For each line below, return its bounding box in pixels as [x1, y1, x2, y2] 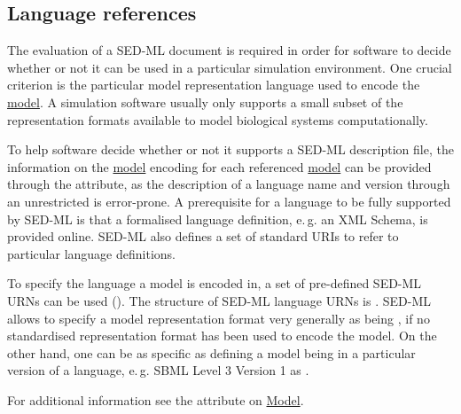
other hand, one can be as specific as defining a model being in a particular [7, 343, 416, 362]
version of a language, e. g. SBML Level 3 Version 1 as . [7, 361, 309, 379]
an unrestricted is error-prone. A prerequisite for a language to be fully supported [7, 191, 451, 210]
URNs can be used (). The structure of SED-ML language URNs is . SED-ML [7, 291, 432, 309]
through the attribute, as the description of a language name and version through [7, 175, 450, 193]
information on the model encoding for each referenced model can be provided [7, 157, 432, 176]
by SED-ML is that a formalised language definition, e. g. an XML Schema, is [7, 209, 428, 228]
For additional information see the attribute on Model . [7, 390, 304, 409]
